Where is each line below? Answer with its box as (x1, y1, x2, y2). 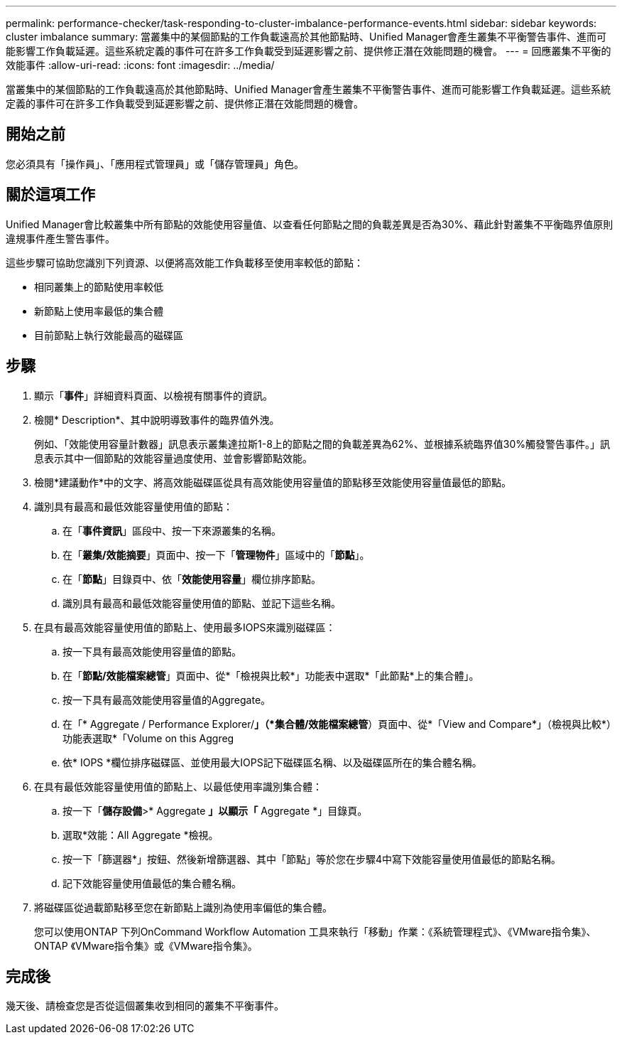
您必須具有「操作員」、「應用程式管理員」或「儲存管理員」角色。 (6, 157, 304, 170)
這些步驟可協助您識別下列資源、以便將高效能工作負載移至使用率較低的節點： (6, 256, 364, 269)
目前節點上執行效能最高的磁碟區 (34, 328, 183, 341)
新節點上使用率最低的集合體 (34, 304, 163, 317)
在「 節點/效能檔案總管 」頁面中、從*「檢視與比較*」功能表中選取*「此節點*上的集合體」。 (62, 669, 479, 682)
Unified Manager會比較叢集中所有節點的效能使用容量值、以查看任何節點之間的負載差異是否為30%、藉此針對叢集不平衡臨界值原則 (6, 218, 613, 230)
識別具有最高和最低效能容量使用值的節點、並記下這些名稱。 (62, 596, 341, 609)
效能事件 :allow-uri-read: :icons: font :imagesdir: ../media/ (6, 59, 275, 71)
